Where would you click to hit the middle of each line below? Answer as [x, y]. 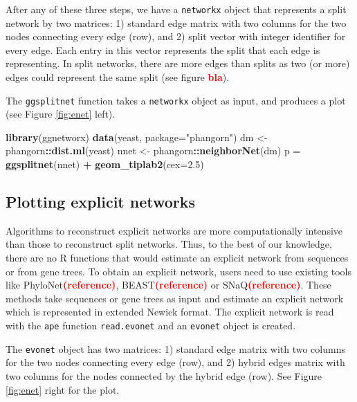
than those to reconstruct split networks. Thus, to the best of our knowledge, [169, 244]
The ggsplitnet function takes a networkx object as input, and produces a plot [176, 100]
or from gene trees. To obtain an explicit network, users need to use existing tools [178, 271]
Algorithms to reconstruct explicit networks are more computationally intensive [174, 230]
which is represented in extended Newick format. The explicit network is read [170, 312]
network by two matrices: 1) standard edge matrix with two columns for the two [176, 22]
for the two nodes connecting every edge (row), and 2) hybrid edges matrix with [175, 362]
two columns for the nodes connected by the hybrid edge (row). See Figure [164, 375]
